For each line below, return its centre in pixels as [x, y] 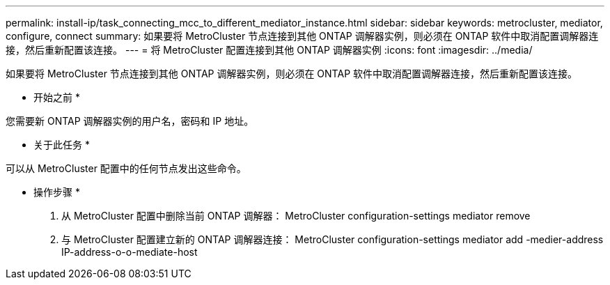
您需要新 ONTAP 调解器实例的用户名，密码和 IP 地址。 [130, 121]
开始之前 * [57, 97]
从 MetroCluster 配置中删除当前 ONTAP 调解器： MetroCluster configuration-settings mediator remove [296, 216]
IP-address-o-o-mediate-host [130, 252]
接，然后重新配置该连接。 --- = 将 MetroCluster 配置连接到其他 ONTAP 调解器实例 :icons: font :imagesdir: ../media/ [269, 50]
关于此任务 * [62, 145]
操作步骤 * [57, 192]
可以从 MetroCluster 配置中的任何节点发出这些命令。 [126, 168]
